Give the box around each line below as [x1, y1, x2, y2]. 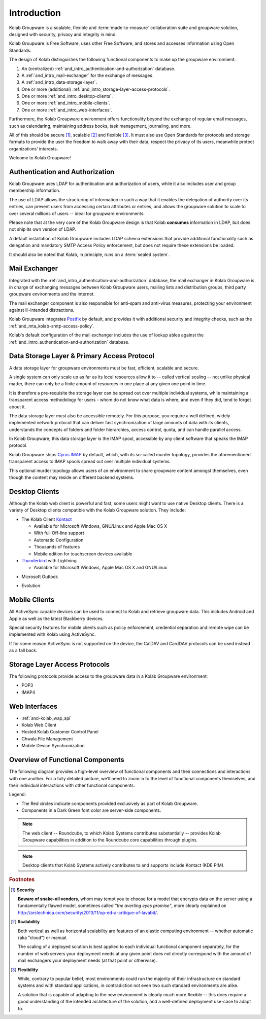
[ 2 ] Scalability [10, 919, 40, 925]
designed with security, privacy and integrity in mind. [9, 31, 117, 37]
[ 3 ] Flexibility [10, 967, 38, 973]
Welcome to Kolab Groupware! [9, 155, 71, 161]
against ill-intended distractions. [9, 307, 75, 313]
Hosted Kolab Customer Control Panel [21, 729, 99, 735]
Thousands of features [33, 544, 80, 550]
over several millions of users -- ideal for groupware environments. [9, 210, 145, 217]
